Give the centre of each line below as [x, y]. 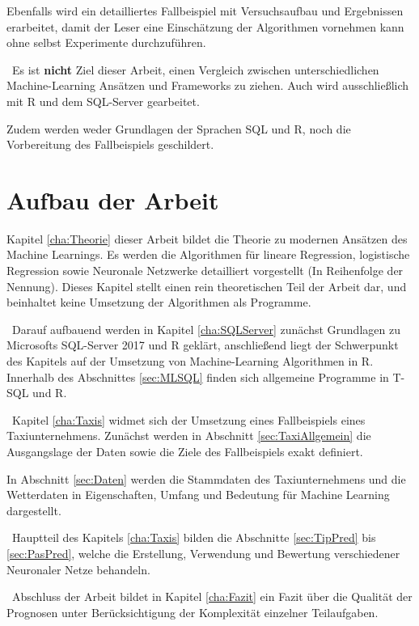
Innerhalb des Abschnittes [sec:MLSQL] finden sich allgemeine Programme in [198, 376]
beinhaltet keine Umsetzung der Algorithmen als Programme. [159, 302]
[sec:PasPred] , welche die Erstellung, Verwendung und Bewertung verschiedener [203, 553]
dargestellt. [34, 510]
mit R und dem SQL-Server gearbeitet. [103, 101]
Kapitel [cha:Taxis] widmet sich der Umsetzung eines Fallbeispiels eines [188, 419]
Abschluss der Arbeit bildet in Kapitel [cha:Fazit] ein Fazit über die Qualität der [212, 596]
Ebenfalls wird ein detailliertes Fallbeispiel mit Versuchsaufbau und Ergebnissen [205, 11]
